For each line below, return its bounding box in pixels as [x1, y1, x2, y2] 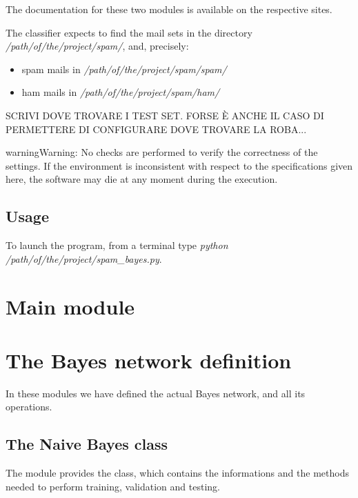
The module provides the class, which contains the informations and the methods [6, 466, 349, 480]
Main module [6, 292, 135, 320]
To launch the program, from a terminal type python [6, 238, 228, 252]
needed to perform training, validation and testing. [6, 479, 220, 493]
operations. [6, 399, 52, 414]
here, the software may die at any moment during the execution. [6, 172, 278, 186]
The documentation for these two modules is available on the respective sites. [6, 2, 332, 16]
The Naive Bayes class [6, 433, 168, 455]
